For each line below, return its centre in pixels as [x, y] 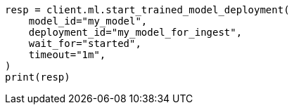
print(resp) [38, 77]
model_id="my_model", [88, 21]
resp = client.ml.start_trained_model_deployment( [147, 10]
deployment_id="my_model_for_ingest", [135, 32]
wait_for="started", [85, 43]
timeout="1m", [67, 55]
